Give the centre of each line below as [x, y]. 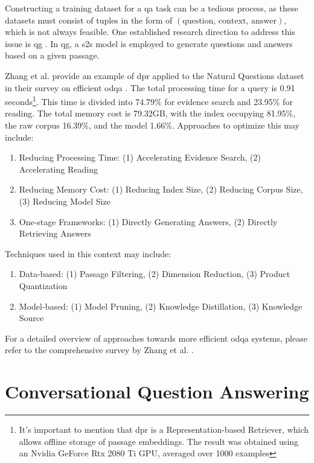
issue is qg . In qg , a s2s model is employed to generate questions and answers [149, 43]
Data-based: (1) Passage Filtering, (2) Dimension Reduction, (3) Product [155, 274]
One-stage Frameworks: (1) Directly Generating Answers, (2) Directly [148, 221]
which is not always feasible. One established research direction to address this [150, 32]
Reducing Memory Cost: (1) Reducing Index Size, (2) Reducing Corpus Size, [161, 189]
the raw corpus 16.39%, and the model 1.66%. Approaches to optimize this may [152, 125]
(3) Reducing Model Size [65, 201]
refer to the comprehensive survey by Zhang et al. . [99, 350]
